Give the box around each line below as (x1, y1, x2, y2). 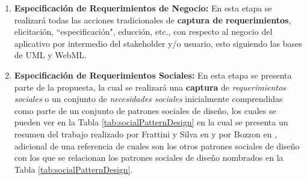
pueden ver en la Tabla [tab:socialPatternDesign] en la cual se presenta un (14, 116, 288, 128)
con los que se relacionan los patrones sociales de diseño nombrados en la (14, 151, 284, 164)
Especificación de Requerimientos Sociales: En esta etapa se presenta (14, 68, 292, 81)
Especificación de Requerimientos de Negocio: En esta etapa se (14, 2, 272, 14)
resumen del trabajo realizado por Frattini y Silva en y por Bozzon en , (14, 127, 278, 140)
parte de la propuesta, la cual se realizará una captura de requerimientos (14, 80, 286, 93)
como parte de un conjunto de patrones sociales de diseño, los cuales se (14, 104, 276, 116)
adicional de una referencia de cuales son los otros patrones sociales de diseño (14, 139, 300, 152)
